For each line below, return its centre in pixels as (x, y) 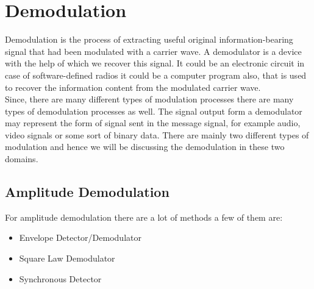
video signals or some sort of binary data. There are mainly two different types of (157, 134)
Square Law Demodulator (67, 258)
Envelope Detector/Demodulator (80, 237)
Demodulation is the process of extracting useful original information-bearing (149, 39)
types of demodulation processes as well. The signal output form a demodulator (154, 111)
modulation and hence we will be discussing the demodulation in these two (145, 147)
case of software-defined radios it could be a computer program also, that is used (156, 75)
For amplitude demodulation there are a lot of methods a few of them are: (144, 217)
